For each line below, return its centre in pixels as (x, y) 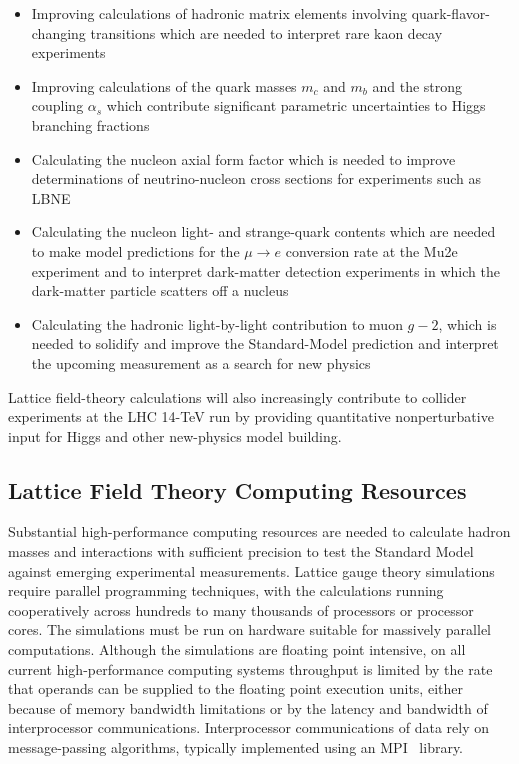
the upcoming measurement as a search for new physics (201, 362)
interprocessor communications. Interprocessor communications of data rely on (248, 727)
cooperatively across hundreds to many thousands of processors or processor (241, 609)
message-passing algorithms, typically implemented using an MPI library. (236, 747)
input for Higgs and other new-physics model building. (175, 435)
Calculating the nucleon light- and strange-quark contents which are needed (263, 231)
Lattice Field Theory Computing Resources (237, 489)
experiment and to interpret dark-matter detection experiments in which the (265, 270)
